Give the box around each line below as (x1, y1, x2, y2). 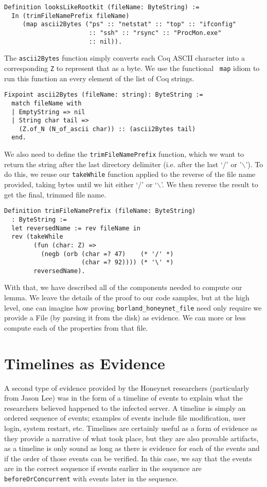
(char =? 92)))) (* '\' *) (81, 259, 174, 266)
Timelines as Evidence (4, 352, 165, 373)
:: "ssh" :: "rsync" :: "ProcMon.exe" (88, 29, 222, 37)
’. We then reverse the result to (161, 179, 258, 190)
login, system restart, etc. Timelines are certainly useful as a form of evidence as (4, 423, 258, 433)
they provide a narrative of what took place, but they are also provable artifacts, (4, 432, 259, 443)
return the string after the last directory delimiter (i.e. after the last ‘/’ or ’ (4, 158, 242, 169)
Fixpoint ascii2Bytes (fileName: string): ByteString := (4, 91, 203, 99)
